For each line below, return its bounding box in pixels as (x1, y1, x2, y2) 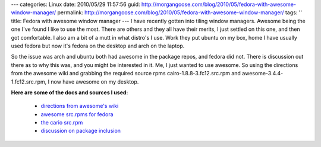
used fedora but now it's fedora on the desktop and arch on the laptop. (11, 42, 185, 49)
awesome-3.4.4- (241, 70, 284, 77)
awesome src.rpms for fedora (40, 110, 114, 118)
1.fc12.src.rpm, (11, 78, 47, 85)
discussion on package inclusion (40, 127, 121, 135)
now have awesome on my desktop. (51, 78, 139, 85)
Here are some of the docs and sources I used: (11, 89, 128, 96)
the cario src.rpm (40, 119, 83, 126)
